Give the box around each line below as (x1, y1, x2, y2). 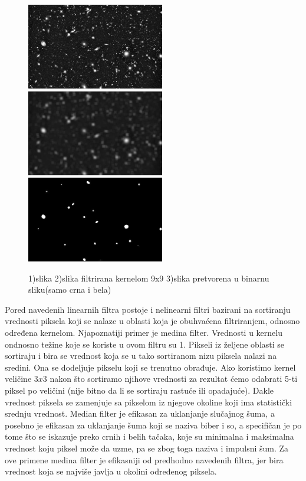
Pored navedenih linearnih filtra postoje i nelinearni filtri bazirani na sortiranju (5, 303, 291, 315)
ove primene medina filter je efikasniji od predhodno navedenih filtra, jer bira (5, 453, 284, 466)
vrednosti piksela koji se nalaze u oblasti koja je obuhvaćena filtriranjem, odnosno (5, 315, 300, 327)
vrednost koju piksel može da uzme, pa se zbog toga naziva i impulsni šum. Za (5, 442, 289, 454)
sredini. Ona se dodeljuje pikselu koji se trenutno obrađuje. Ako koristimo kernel (5, 361, 296, 373)
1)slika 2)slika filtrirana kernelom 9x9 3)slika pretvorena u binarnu (28, 271, 269, 284)
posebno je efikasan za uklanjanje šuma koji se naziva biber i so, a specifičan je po (5, 418, 302, 431)
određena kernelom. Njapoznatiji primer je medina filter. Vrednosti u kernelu (5, 326, 282, 339)
